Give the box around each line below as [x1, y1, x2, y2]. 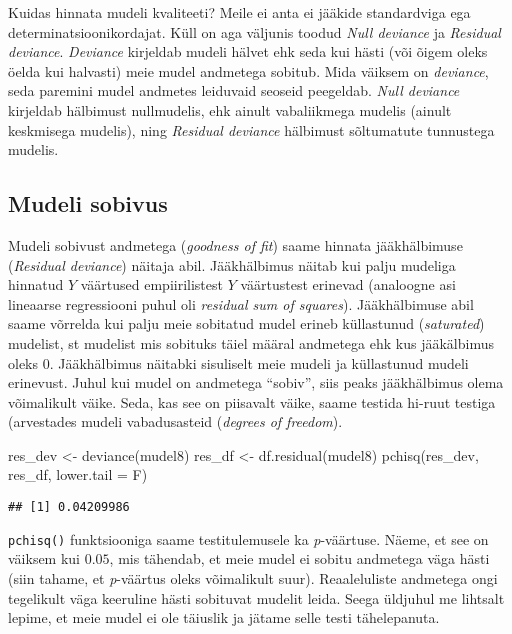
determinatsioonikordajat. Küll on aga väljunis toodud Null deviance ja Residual [8, 21, 501, 42]
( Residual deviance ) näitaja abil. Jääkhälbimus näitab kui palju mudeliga [8, 254, 456, 275]
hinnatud [8, 274, 64, 295]
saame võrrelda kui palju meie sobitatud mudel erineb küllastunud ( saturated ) [8, 313, 485, 334]
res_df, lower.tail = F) [8, 464, 148, 485]
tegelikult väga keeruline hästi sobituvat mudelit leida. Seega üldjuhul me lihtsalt [8, 587, 505, 608]
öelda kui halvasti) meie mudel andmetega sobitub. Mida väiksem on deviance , [8, 60, 489, 81]
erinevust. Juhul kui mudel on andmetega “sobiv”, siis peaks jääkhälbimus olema [8, 372, 504, 393]
